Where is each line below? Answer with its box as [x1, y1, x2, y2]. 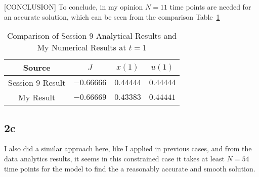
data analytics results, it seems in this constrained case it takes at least [4, 153, 225, 163]
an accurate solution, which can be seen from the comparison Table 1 [4, 11, 220, 22]
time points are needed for [169, 2, 251, 12]
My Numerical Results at [37, 41, 126, 53]
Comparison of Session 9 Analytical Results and [7, 30, 177, 42]
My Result [18, 91, 56, 103]
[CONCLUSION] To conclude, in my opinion [4, 2, 143, 12]
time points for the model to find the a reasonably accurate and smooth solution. [4, 163, 255, 173]
